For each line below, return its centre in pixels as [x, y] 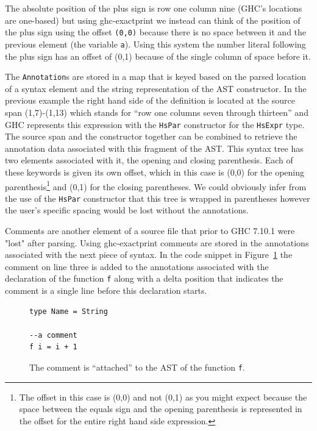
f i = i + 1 [53, 347]
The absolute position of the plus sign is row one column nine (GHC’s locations [154, 8]
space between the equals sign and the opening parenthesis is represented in [161, 409]
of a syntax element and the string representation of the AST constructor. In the [156, 88]
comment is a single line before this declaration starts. [106, 290]
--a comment [53, 335]
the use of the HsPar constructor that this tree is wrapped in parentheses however [158, 198]
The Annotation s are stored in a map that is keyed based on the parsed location [156, 77]
